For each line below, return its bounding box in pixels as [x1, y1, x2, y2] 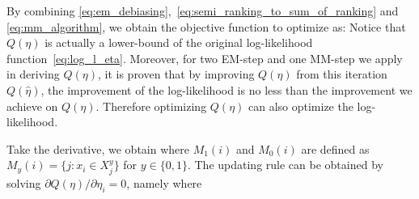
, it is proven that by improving [97, 66, 255, 83]
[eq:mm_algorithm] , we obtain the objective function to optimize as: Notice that [6, 18, 406, 35]
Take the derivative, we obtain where [6, 140, 190, 157]
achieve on [6, 97, 58, 114]
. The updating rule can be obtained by [187, 156, 383, 173]
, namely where [126, 174, 202, 191]
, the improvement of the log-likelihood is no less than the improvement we [40, 81, 413, 98]
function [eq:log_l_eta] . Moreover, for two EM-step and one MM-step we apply [6, 49, 403, 66]
